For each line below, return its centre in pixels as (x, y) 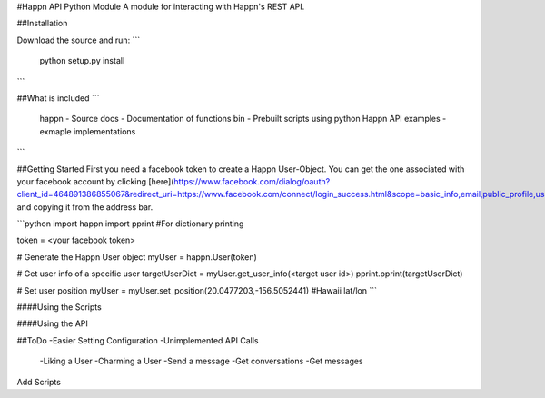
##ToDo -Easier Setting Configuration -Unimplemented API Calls (138, 340)
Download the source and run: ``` (79, 40)
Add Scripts (39, 382)
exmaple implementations (88, 131)
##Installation (42, 24)
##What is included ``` (58, 98)
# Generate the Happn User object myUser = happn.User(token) (137, 257)
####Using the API (52, 323)
